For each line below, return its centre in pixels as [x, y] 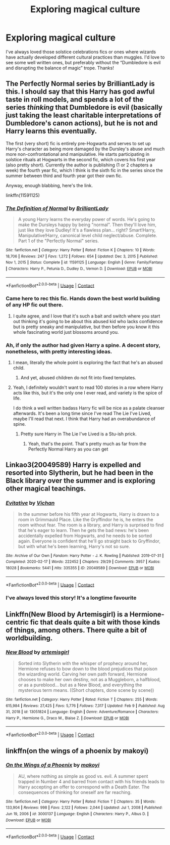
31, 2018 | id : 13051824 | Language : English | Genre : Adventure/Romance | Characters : [82, 712]
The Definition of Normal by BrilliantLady [57, 208]
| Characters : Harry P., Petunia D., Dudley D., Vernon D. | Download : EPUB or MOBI [79, 269]
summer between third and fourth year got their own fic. [64, 175]
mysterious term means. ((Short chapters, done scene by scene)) [86, 690]
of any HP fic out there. [35, 305]
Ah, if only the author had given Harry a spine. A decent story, [83, 345]
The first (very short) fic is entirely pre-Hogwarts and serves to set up [78, 143]
